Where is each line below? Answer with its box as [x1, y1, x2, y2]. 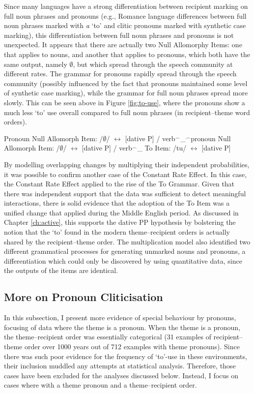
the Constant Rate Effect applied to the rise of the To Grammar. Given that [4, 179, 235, 189]
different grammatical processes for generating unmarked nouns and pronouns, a [4, 246, 246, 256]
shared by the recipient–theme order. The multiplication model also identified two [4, 236, 251, 246]
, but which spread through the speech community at [73, 59, 233, 69]
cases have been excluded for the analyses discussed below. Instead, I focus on [4, 370, 239, 380]
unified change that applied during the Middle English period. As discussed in [4, 207, 239, 217]
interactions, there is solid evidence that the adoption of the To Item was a [4, 198, 230, 208]
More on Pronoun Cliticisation [4, 289, 163, 304]
